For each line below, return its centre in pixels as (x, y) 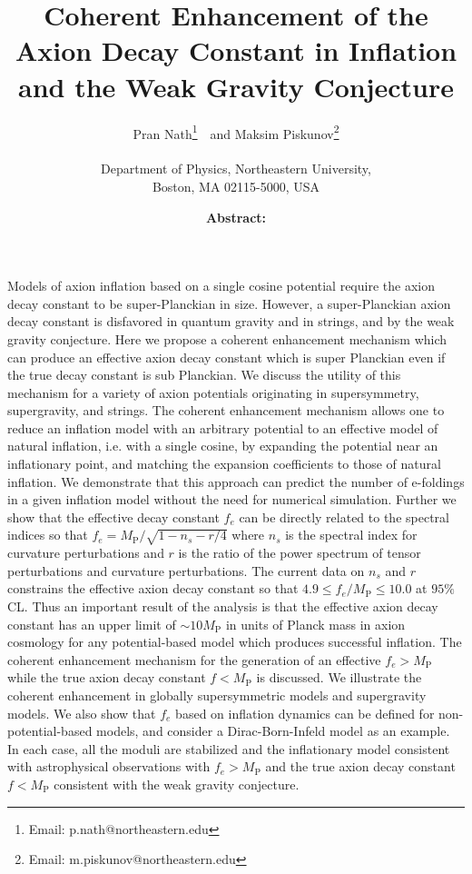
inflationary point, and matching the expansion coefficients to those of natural (224, 464)
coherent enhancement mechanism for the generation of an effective (194, 659)
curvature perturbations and (86, 553)
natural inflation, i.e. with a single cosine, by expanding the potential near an (223, 446)
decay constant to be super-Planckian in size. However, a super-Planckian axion (229, 303)
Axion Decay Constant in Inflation (236, 50)
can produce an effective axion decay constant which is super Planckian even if (226, 357)
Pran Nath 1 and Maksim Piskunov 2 (236, 132)
